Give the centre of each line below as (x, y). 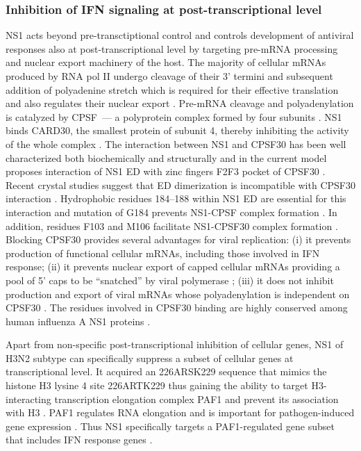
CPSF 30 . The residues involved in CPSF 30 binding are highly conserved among (177, 307)
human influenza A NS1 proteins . (78, 321)
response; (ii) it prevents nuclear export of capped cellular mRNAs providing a (173, 266)
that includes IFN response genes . (79, 440)
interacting (28, 399)
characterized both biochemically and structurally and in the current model (166, 157)
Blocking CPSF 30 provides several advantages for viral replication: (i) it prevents (178, 239)
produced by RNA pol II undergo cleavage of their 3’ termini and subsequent (169, 76)
